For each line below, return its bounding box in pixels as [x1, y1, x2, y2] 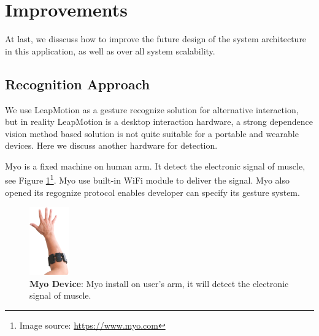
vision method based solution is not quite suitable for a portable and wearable [5, 127, 299, 140]
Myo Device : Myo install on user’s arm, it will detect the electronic [29, 277, 289, 289]
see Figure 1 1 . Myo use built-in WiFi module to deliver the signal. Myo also [5, 172, 290, 187]
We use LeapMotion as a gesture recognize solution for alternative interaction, [5, 103, 299, 116]
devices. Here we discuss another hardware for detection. [5, 139, 218, 152]
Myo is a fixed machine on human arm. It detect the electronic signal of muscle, [5, 159, 306, 172]
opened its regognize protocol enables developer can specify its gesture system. [5, 185, 300, 198]
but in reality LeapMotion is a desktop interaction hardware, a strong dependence [5, 115, 313, 128]
